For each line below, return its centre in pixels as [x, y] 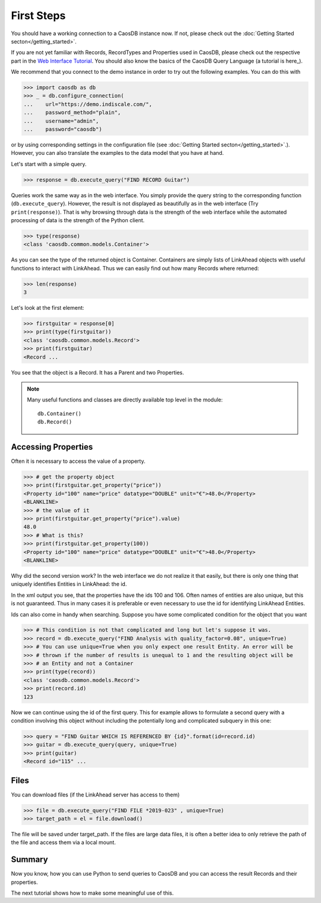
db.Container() [60, 413]
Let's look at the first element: [48, 308]
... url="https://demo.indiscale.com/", [88, 104]
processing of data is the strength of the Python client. [78, 220]
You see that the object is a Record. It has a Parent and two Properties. [97, 372]
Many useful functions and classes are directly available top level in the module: [125, 400]
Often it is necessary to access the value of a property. [78, 461]
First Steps [38, 15]
